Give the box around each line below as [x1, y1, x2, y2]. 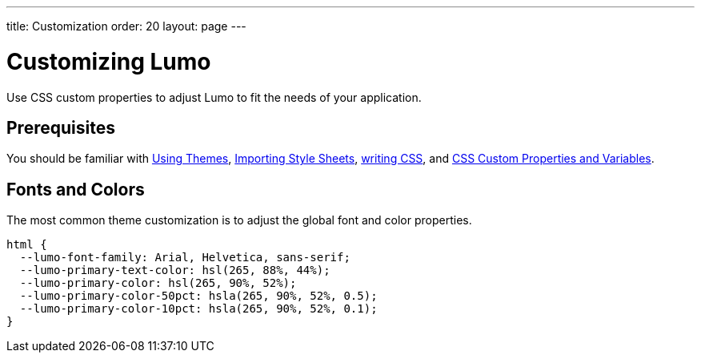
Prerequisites [6, 117, 115, 138]
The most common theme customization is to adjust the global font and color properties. [6, 213, 472, 228]
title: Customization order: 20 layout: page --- [6, 19, 246, 33]
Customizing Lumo [6, 47, 211, 75]
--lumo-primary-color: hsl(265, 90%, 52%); [19, 276, 297, 290]
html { [6, 238, 47, 252]
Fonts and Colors [6, 179, 145, 200]
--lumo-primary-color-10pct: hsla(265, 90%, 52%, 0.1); [19, 302, 378, 316]
